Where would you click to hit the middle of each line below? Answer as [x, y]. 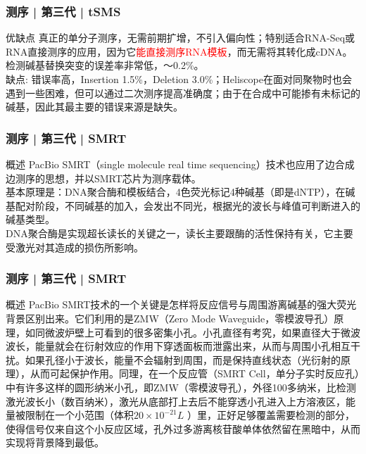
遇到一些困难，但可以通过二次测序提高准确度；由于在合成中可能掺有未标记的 [183, 93]
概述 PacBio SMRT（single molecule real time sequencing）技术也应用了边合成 [180, 164]
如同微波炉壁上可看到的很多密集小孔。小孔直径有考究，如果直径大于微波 [193, 332]
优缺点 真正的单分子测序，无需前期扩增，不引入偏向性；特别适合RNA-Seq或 [181, 38]
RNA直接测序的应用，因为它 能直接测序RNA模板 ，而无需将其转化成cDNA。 [179, 51]
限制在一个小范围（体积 [79, 415]
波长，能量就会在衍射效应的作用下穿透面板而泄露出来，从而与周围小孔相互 [178, 346]
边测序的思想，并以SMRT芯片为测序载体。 [103, 178]
